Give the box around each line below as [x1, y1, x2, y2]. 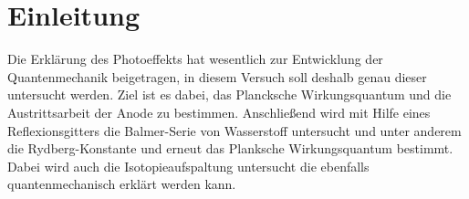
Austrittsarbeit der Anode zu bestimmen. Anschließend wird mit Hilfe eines [7, 102, 431, 121]
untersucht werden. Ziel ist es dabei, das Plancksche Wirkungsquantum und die [7, 85, 452, 104]
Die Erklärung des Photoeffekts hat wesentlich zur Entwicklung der [7, 49, 383, 68]
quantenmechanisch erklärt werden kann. [7, 174, 236, 194]
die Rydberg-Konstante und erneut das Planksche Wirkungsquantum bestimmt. [7, 139, 453, 158]
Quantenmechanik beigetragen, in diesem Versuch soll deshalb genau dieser [7, 67, 427, 86]
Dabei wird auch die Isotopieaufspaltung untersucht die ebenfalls [7, 156, 370, 175]
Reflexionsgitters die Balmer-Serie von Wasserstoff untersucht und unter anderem [7, 120, 462, 140]
